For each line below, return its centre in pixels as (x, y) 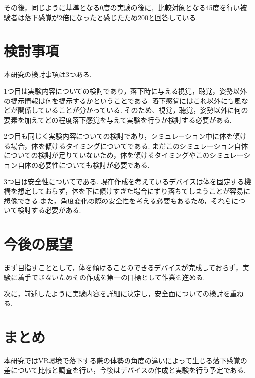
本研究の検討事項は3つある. (48, 74)
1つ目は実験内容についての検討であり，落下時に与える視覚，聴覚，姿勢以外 (126, 90)
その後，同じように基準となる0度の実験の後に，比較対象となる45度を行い (122, 7)
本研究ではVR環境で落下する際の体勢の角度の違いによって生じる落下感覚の (126, 360)
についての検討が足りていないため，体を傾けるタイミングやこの (107, 155)
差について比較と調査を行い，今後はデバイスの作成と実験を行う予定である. (125, 370)
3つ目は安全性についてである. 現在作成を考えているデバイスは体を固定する (124, 181)
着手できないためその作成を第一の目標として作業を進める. (111, 277)
